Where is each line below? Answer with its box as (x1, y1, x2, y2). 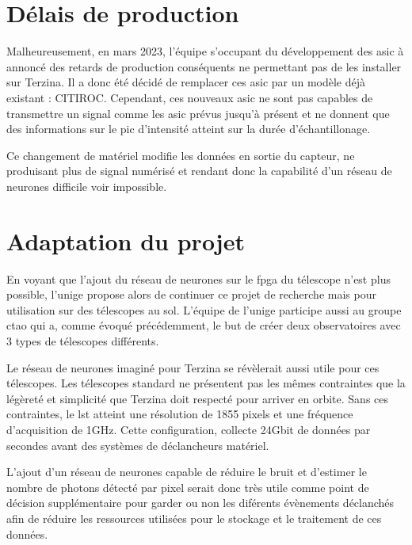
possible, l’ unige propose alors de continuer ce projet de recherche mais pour (6, 286, 376, 303)
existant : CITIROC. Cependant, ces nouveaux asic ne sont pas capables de (6, 89, 373, 105)
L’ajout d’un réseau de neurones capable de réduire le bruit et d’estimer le (6, 463, 367, 480)
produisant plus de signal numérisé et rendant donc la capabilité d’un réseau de (6, 162, 392, 179)
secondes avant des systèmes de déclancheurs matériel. (6, 436, 269, 453)
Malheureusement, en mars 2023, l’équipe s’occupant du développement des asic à (6, 43, 404, 59)
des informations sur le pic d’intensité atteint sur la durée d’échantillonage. (6, 120, 371, 137)
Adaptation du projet (6, 224, 245, 257)
